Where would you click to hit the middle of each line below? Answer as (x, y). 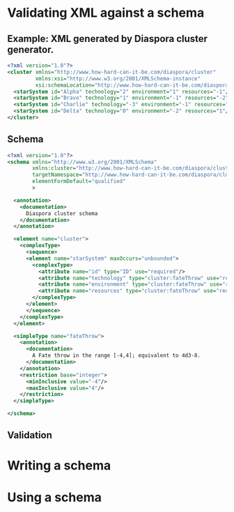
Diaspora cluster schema (62, 213)
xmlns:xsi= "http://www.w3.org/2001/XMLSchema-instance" (118, 78)
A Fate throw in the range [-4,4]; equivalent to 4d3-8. (116, 356)
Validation (30, 436)
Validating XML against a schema (106, 13)
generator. (31, 49)
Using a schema (55, 497)
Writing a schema (59, 465)
